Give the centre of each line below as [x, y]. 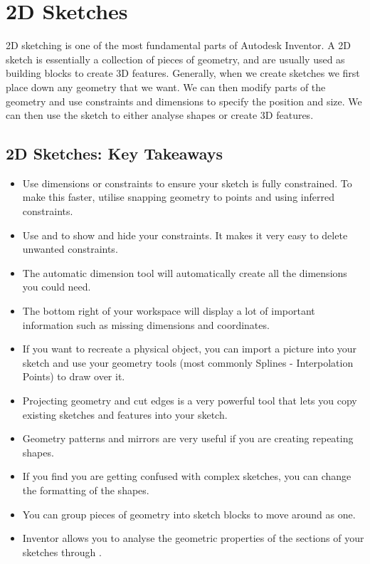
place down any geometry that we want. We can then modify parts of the [166, 87]
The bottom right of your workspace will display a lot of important [169, 311]
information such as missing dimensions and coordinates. [146, 324]
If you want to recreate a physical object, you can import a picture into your [190, 349]
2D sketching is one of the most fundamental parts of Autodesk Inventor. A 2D [179, 45]
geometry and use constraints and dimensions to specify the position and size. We [184, 101]
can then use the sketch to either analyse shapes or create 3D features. [160, 115]
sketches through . [62, 552]
